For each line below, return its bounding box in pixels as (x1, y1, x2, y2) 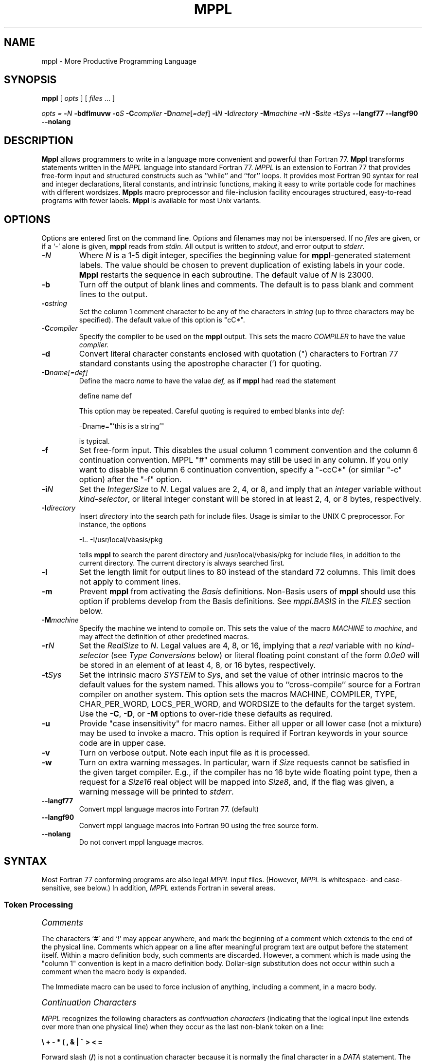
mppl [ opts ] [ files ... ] (41, 94, 115, 103)
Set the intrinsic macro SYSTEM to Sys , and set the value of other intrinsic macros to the (79, 670, 403, 680)
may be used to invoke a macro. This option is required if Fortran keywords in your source (79, 728, 408, 739)
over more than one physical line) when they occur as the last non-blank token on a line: (41, 1022, 324, 1031)
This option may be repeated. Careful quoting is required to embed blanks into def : (79, 407, 344, 416)
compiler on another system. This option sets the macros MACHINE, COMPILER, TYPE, (79, 689, 397, 700)
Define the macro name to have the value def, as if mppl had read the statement (79, 377, 336, 385)
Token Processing (4, 900, 73, 910)
